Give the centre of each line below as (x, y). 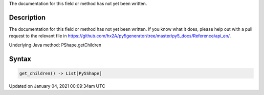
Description (27, 17)
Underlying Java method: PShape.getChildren (55, 45)
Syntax (20, 59)
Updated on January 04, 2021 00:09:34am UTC (57, 86)
